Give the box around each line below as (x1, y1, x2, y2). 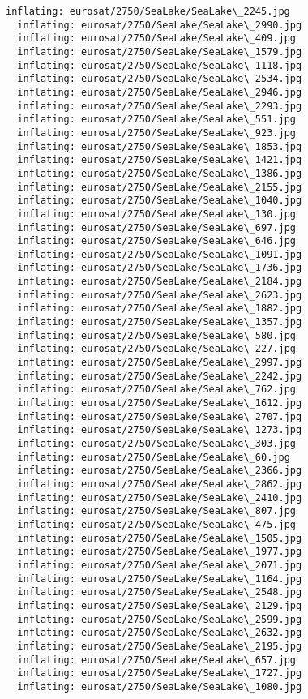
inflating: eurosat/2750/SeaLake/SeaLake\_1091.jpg (17, 248, 302, 260)
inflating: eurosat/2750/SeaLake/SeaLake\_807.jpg (17, 505, 296, 517)
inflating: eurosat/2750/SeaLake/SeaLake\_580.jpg (17, 329, 296, 341)
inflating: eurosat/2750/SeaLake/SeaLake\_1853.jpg (17, 140, 302, 152)
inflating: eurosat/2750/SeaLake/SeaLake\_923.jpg (17, 127, 296, 139)
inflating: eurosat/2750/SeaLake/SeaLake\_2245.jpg (6, 6, 290, 17)
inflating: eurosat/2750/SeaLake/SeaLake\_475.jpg (17, 518, 296, 530)
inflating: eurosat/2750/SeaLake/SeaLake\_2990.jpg (17, 19, 302, 31)
